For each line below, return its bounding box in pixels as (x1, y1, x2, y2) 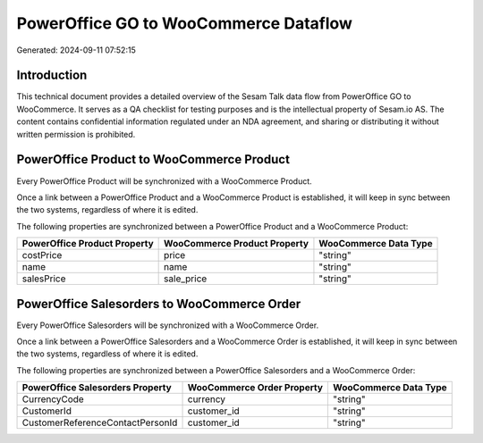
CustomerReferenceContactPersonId (21, 416, 178, 429)
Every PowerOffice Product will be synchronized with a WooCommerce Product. (16, 175, 312, 187)
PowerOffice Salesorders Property (21, 381, 172, 394)
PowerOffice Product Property (21, 238, 154, 250)
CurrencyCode (21, 393, 84, 405)
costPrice (21, 249, 63, 262)
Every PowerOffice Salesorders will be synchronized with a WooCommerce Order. (16, 320, 319, 330)
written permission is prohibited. (16, 129, 136, 139)
